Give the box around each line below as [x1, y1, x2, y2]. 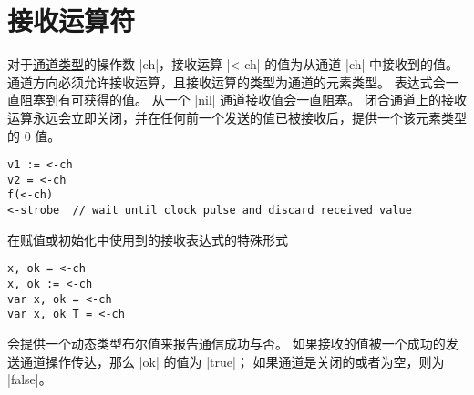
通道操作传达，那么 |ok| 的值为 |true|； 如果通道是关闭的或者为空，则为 [19, 351, 445, 370]
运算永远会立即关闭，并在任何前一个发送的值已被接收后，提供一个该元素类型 [7, 107, 467, 127]
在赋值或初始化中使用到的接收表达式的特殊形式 [7, 229, 288, 248]
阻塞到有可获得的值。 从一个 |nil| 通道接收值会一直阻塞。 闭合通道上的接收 [19, 90, 467, 109]
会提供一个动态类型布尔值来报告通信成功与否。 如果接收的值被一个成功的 [7, 333, 446, 352]
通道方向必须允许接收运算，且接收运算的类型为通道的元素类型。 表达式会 [7, 72, 446, 91]
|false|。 [7, 370, 52, 389]
